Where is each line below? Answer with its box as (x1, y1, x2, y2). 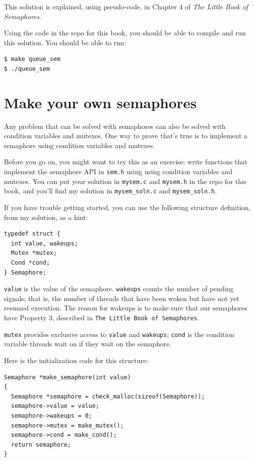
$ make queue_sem (4, 56, 61, 63)
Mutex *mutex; (11, 249, 57, 257)
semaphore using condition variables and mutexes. (4, 140, 155, 150)
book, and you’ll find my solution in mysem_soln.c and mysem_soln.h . (4, 185, 217, 196)
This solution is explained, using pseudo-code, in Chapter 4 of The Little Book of (4, 1, 248, 11)
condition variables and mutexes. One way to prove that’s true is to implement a (4, 130, 248, 141)
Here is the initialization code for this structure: (4, 355, 149, 365)
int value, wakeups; (11, 240, 78, 247)
